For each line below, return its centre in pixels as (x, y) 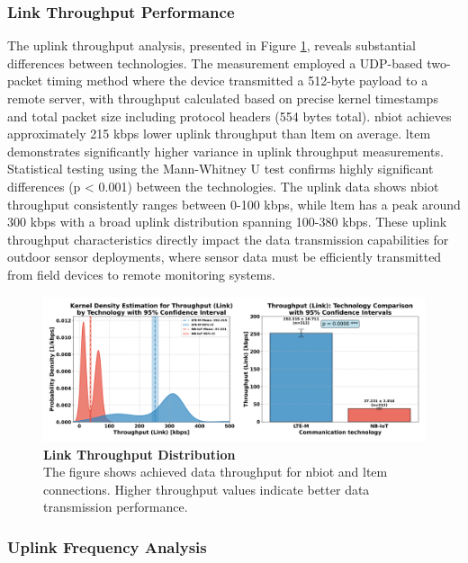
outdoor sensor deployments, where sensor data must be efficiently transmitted (225, 257)
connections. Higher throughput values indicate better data (207, 489)
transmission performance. (116, 507)
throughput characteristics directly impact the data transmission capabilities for (228, 239)
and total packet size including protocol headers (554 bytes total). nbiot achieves (229, 116)
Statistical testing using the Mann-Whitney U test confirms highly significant (220, 169)
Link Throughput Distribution (139, 454)
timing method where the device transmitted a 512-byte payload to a (237, 80)
